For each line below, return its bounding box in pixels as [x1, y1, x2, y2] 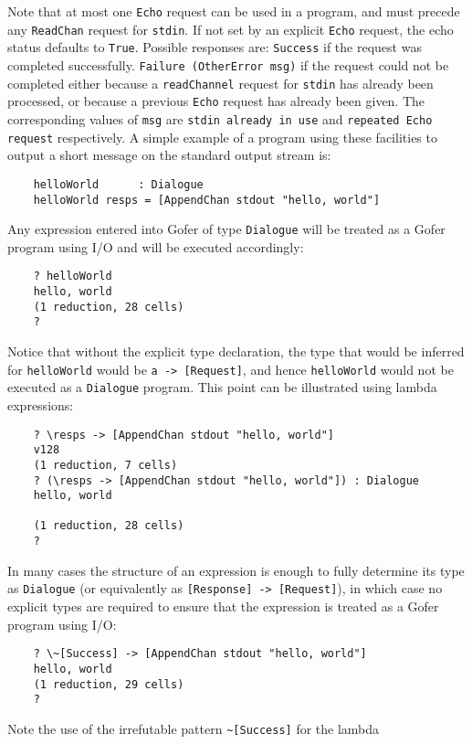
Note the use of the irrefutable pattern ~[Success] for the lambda [7, 718, 380, 738]
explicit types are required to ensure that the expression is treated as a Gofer [7, 597, 439, 616]
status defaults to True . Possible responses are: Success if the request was [7, 37, 422, 57]
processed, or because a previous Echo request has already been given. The [7, 91, 425, 111]
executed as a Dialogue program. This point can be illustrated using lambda [7, 377, 437, 397]
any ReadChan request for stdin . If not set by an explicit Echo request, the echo [7, 19, 454, 38]
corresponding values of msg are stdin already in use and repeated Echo [7, 109, 433, 128]
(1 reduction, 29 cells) [33, 677, 184, 691]
